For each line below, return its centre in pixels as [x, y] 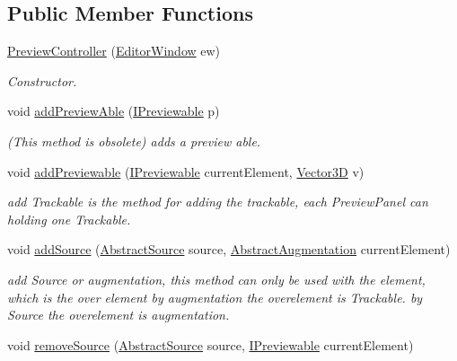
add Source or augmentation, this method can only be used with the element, [216, 279]
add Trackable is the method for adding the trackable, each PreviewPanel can [218, 202]
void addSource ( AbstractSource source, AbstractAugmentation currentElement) [229, 249]
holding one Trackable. [69, 219]
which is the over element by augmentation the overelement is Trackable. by [215, 297]
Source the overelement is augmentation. [119, 315]
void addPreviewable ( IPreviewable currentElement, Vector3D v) [186, 171]
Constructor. [42, 80]
